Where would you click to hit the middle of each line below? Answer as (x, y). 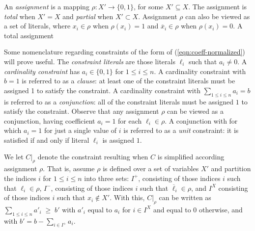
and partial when (88, 16)
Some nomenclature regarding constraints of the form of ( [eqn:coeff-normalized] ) (125, 52)
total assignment (29, 35)
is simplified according (191, 156)
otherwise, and (221, 209)
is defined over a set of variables (151, 168)
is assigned (118, 140)
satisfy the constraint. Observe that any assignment (82, 111)
